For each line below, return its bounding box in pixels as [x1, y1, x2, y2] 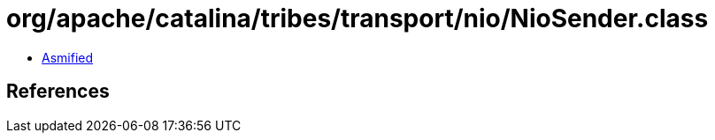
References [6, 80, 110, 103]
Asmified [42, 49, 94, 65]
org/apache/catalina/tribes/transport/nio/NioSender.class [6, 4, 709, 33]
